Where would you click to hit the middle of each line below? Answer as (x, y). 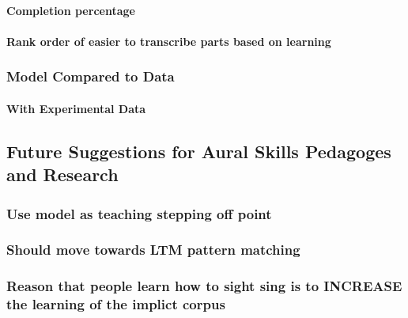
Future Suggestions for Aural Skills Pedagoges (199, 151)
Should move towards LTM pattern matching (153, 250)
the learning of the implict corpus (116, 304)
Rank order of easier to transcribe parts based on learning (169, 41)
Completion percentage (71, 10)
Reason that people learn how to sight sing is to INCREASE (204, 286)
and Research (62, 174)
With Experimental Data (76, 108)
